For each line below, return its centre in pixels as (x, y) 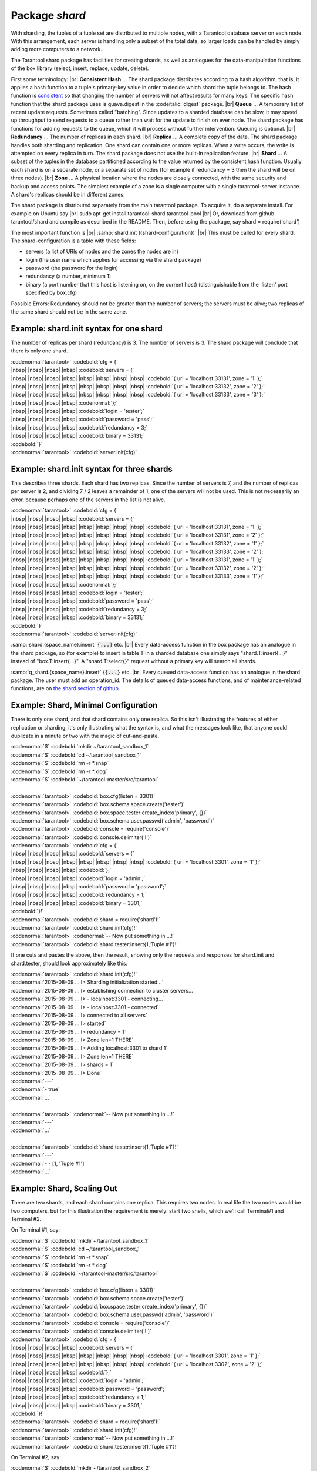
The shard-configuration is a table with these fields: (73, 241)
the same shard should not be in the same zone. (69, 312)
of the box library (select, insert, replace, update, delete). (80, 68)
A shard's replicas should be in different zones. (68, 194)
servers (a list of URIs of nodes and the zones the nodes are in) (102, 252)
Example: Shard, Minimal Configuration (84, 705)
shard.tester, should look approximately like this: (69, 963)
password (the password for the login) (72, 268)
